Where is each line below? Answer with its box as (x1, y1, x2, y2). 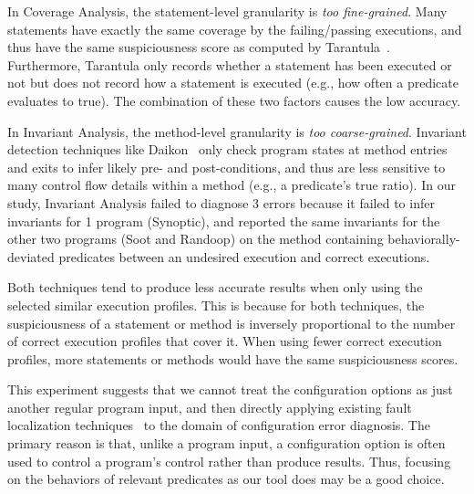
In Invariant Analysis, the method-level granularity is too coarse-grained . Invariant (7, 121, 467, 141)
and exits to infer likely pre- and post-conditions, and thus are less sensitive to (7, 157, 446, 176)
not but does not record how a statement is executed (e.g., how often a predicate (7, 73, 459, 92)
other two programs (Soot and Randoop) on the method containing (7, 229, 384, 248)
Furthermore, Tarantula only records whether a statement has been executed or (7, 55, 452, 74)
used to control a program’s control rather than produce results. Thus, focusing (7, 451, 451, 470)
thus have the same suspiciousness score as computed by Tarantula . (7, 37, 390, 57)
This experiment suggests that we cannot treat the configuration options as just (7, 380, 453, 399)
